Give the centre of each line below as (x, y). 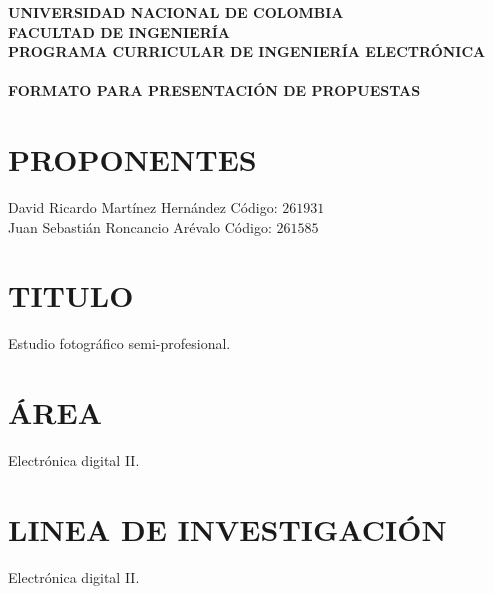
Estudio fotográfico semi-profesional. (119, 343)
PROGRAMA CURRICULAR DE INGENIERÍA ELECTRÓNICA (247, 51)
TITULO (71, 295)
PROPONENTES (132, 159)
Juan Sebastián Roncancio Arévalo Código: (140, 226)
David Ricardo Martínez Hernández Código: (143, 207)
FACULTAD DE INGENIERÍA (119, 31)
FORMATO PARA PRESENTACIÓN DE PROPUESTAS (214, 90)
